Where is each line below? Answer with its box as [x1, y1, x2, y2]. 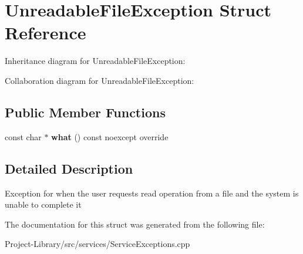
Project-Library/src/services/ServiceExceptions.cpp [5, 238, 190, 250]
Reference [5, 21, 86, 45]
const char [5, 130, 42, 143]
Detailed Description [5, 159, 133, 177]
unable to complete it [5, 198, 82, 211]
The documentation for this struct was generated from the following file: [5, 218, 265, 230]
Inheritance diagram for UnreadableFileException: [5, 55, 186, 67]
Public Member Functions [5, 103, 166, 121]
